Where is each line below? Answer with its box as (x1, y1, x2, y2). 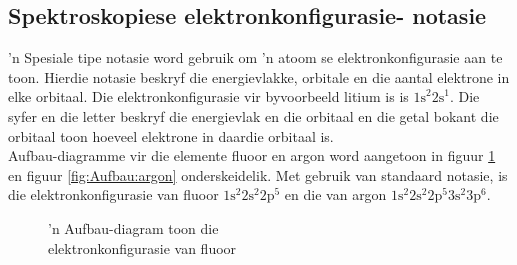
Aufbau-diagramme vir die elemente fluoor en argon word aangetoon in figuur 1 (8, 145, 496, 166)
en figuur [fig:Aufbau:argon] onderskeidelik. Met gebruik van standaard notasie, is (8, 164, 508, 185)
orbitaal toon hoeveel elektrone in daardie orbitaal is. (8, 125, 334, 146)
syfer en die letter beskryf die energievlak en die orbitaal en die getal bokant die (8, 105, 499, 126)
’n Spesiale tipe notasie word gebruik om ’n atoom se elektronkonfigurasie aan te (8, 47, 503, 68)
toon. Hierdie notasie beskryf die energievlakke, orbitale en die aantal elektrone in (8, 66, 510, 87)
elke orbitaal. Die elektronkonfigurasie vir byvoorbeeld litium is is (8, 86, 409, 107)
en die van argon (284, 184, 387, 205)
